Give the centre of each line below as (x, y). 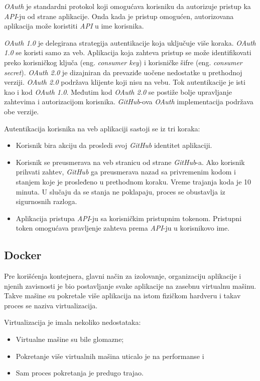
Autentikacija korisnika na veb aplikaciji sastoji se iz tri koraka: (102, 128)
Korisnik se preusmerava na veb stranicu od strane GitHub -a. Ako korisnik (130, 162)
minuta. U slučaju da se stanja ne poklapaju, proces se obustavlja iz (120, 191)
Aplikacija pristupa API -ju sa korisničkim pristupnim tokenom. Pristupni (129, 218)
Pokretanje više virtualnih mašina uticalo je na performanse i (110, 356)
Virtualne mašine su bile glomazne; (70, 339)
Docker (23, 255)
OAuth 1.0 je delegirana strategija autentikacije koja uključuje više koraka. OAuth (130, 42)
